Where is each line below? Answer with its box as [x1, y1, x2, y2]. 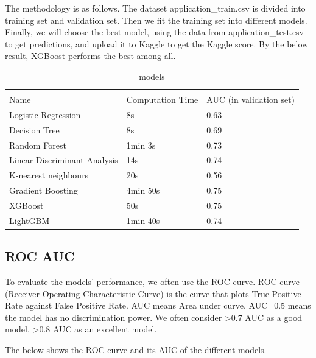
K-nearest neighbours [9, 169, 89, 181]
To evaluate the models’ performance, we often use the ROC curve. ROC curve [5, 275, 300, 288]
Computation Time [126, 93, 198, 106]
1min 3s [126, 138, 156, 151]
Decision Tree [9, 123, 60, 136]
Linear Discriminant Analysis [9, 153, 118, 166]
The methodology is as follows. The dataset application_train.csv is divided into [5, 2, 306, 14]
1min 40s [126, 214, 160, 226]
